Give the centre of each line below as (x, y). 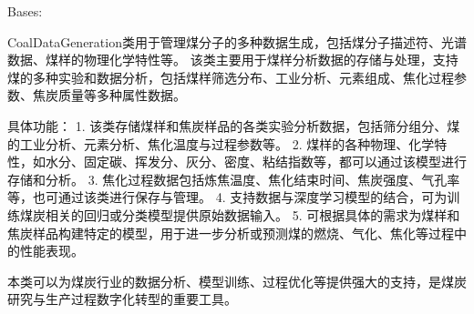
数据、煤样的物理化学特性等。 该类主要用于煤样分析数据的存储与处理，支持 (233, 60)
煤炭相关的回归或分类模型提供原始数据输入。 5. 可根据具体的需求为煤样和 (240, 214)
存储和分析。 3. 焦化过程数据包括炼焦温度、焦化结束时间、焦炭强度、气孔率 (234, 179)
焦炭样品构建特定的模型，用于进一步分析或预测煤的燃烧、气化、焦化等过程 (231, 233)
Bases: (25, 11)
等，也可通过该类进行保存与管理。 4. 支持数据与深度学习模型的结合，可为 (227, 197)
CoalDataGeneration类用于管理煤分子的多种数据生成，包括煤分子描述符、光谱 (237, 41)
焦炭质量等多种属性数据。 (109, 95)
